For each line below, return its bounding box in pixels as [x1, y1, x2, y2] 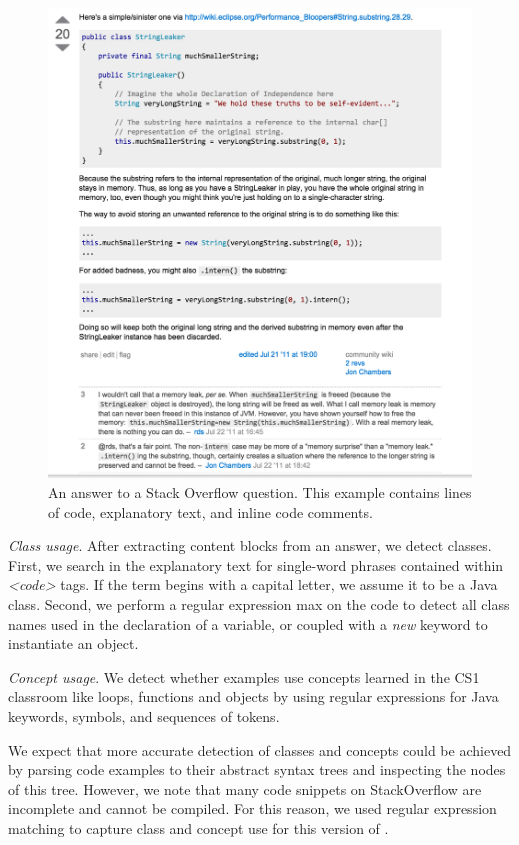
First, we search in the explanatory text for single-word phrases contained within [8, 554, 504, 575]
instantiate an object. [8, 633, 139, 654]
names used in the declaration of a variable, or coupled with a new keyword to [8, 613, 488, 634]
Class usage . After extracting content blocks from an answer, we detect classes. [8, 535, 492, 556]
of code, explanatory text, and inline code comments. [48, 501, 373, 522]
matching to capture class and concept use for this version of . [8, 817, 389, 838]
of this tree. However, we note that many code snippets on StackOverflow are [8, 778, 482, 799]
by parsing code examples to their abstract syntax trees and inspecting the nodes [8, 759, 506, 780]
